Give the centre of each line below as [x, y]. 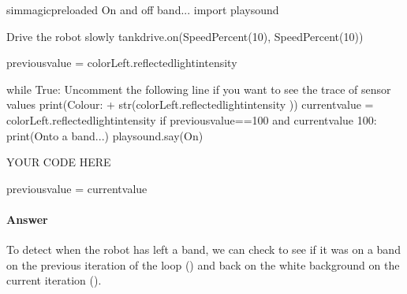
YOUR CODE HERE [59, 162]
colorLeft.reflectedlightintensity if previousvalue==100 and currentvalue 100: [192, 119]
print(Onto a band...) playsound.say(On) [105, 135]
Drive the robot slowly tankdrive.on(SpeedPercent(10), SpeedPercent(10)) [185, 36]
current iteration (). [54, 280]
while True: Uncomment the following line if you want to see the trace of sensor [199, 89]
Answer [27, 219]
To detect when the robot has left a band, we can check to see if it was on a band [203, 249]
